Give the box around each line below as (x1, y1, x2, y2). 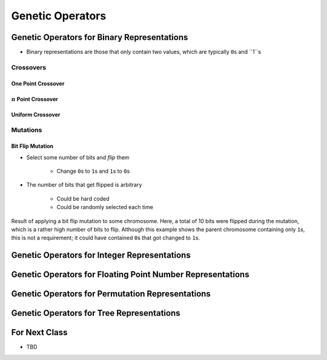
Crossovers (11, 63, 47, 72)
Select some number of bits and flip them (26, 153, 130, 161)
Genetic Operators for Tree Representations (11, 308, 181, 318)
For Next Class (11, 327, 68, 338)
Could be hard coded (56, 195, 110, 202)
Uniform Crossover (11, 111, 61, 118)
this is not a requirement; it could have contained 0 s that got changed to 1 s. (11, 234, 200, 242)
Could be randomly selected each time (56, 204, 154, 211)
